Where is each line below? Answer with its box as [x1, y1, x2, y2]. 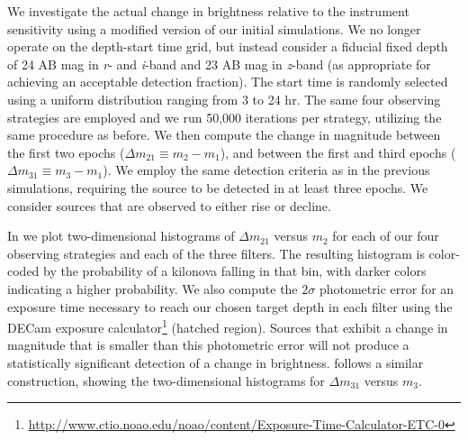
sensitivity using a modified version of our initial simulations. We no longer [7, 19, 421, 38]
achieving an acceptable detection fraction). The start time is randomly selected [7, 72, 448, 91]
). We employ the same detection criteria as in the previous [103, 160, 430, 179]
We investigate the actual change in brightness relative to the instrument [7, 2, 409, 20]
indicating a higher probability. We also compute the [7, 279, 298, 298]
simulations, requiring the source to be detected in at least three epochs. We [7, 178, 428, 197]
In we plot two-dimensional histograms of [7, 226, 235, 245]
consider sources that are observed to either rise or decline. [7, 196, 331, 215]
